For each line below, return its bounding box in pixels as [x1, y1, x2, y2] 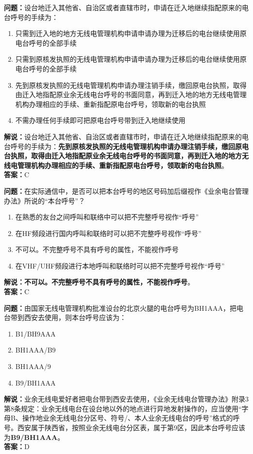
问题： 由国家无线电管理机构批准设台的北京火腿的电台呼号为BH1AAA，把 [4, 303, 236, 313]
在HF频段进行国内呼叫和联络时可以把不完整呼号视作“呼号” [15, 228, 202, 238]
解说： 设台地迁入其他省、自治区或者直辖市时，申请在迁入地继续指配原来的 [4, 131, 242, 141]
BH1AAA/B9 [15, 345, 56, 355]
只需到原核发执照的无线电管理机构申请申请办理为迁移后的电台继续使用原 [15, 54, 247, 64]
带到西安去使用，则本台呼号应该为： [10, 312, 126, 322]
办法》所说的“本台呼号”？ [4, 195, 85, 205]
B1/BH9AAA [15, 328, 56, 338]
